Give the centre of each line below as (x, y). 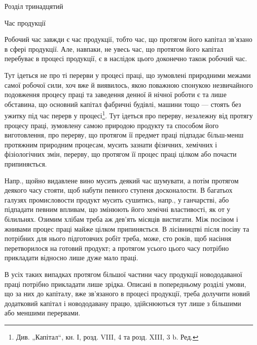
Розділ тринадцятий (34, 6)
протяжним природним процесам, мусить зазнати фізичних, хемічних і (111, 144)
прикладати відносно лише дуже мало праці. (72, 258)
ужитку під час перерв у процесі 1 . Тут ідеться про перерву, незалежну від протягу (129, 115)
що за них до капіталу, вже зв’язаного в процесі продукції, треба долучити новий (127, 293)
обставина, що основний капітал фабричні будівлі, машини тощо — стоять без (123, 104)
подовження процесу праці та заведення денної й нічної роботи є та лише (116, 94)
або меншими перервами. (42, 313)
